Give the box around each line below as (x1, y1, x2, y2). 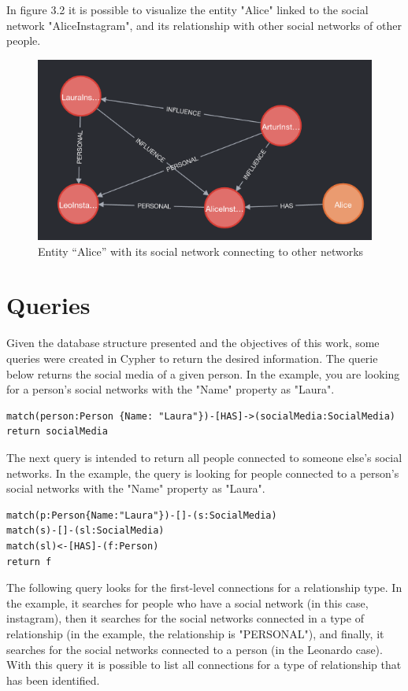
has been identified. (6, 671, 100, 688)
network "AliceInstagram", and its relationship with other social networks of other (6, 17, 402, 33)
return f (6, 556, 52, 567)
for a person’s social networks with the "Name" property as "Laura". (6, 381, 335, 397)
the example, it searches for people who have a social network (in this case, (6, 594, 369, 611)
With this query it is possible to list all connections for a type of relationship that (6, 656, 402, 673)
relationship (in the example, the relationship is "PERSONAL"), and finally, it (6, 625, 384, 641)
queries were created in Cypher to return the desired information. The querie (6, 350, 378, 367)
